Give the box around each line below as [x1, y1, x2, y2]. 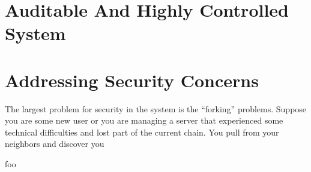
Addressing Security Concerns [5, 67, 259, 92]
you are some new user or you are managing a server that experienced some [5, 114, 283, 127]
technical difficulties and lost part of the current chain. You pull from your [5, 125, 279, 138]
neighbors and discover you [5, 137, 104, 150]
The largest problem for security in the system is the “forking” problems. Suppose [5, 102, 307, 115]
